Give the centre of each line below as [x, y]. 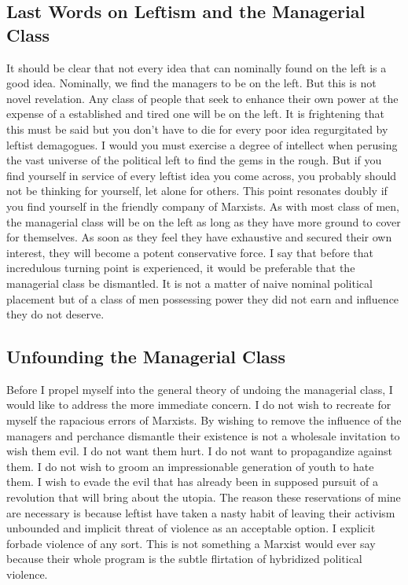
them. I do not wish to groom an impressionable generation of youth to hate [190, 466]
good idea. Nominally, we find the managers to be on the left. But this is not [191, 83]
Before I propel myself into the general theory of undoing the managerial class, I [200, 389]
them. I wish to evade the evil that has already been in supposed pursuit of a [192, 482]
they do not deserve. [55, 314]
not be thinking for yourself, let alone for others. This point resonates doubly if [197, 191]
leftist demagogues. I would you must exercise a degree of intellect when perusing [202, 144]
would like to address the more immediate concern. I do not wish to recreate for [199, 405]
